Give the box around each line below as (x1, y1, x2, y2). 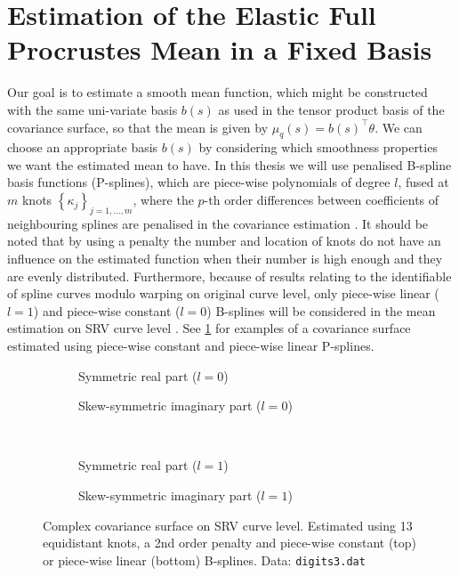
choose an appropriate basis (7, 138, 158, 157)
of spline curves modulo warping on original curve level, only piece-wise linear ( (7, 284, 439, 303)
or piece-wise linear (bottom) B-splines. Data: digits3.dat (43, 550, 366, 569)
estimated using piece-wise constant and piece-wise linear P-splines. (7, 337, 374, 355)
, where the (133, 191, 194, 209)
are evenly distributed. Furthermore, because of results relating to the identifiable (7, 266, 452, 285)
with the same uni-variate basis (7, 100, 178, 118)
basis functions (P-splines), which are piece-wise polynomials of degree (7, 173, 391, 191)
